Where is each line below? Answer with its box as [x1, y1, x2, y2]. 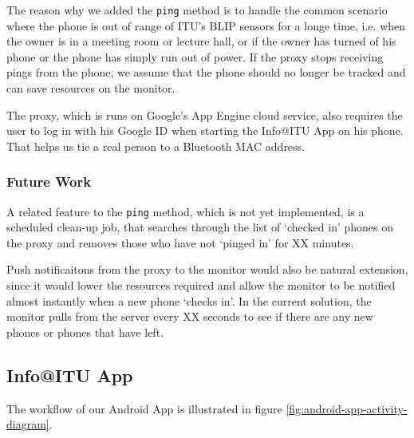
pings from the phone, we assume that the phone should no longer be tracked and [6, 64, 406, 81]
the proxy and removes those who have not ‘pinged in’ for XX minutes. [6, 234, 354, 251]
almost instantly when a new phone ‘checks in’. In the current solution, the [6, 292, 372, 309]
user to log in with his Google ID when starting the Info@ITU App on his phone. [6, 122, 404, 139]
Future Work [6, 172, 92, 191]
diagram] [6, 416, 49, 432]
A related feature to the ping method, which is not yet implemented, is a [6, 203, 365, 219]
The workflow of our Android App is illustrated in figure [6, 400, 282, 416]
